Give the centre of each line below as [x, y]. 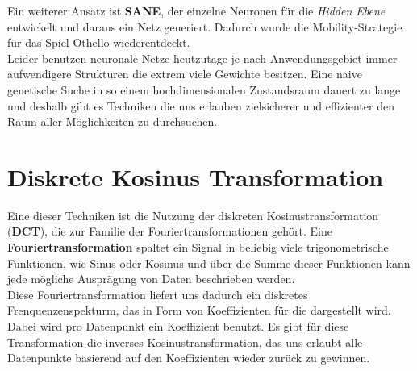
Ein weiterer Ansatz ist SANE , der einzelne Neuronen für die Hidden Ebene [196, 10]
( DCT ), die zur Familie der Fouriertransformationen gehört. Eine [170, 231]
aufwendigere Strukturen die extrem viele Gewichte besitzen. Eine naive [185, 74]
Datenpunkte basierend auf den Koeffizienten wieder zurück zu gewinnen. [189, 358]
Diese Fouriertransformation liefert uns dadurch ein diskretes [158, 294]
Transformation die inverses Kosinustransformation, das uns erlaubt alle [185, 342]
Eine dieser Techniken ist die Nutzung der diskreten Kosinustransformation [193, 215]
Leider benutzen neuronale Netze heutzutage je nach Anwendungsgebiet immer [202, 58]
